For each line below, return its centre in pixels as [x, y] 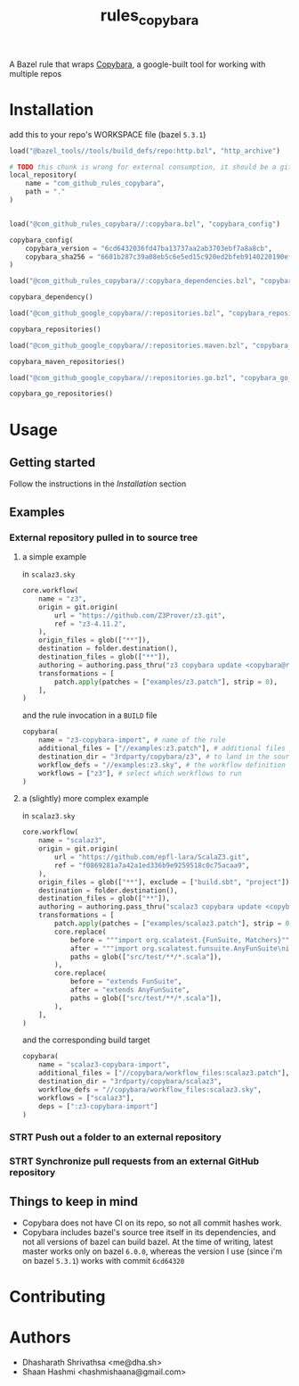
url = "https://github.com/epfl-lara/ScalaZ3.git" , [152, 858]
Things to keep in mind [74, 1201]
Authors [40, 1337]
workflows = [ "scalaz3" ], [87, 1098]
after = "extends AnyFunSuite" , [130, 990]
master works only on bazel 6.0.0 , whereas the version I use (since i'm [152, 1251]
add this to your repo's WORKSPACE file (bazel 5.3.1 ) [108, 134]
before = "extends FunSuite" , [126, 982]
